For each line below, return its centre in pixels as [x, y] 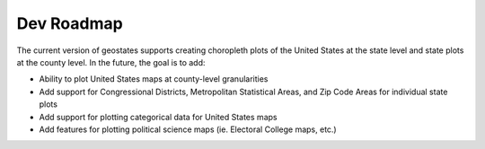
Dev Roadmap [70, 23]
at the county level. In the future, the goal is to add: [111, 62]
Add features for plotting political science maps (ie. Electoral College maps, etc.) [188, 129]
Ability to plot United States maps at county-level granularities [154, 79]
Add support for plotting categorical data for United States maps [158, 117]
